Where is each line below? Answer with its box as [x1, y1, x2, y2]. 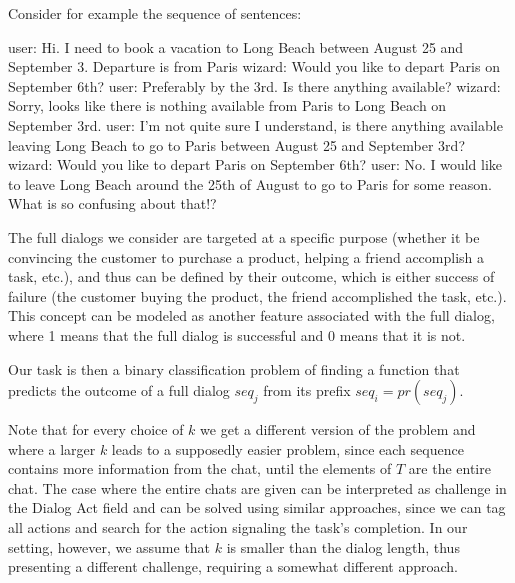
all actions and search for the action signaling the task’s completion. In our [8, 517, 468, 538]
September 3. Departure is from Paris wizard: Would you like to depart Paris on [8, 56, 500, 77]
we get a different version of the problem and [200, 419, 476, 440]
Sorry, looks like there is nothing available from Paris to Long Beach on [8, 95, 447, 116]
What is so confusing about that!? [8, 193, 217, 214]
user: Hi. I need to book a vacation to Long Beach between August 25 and [8, 36, 464, 57]
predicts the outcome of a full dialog [8, 380, 230, 401]
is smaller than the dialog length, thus [226, 536, 460, 557]
